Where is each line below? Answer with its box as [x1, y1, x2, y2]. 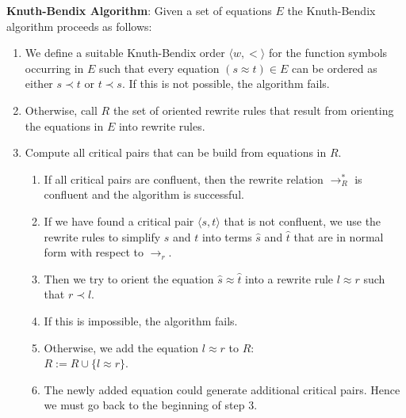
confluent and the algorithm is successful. [44, 186, 244, 203]
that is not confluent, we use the [224, 212, 381, 229]
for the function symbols [268, 44, 388, 61]
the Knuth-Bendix [287, 2, 376, 18]
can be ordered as [291, 59, 377, 76]
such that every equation [99, 59, 220, 76]
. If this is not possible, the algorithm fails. [121, 75, 330, 92]
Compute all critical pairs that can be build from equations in [25, 144, 327, 161]
